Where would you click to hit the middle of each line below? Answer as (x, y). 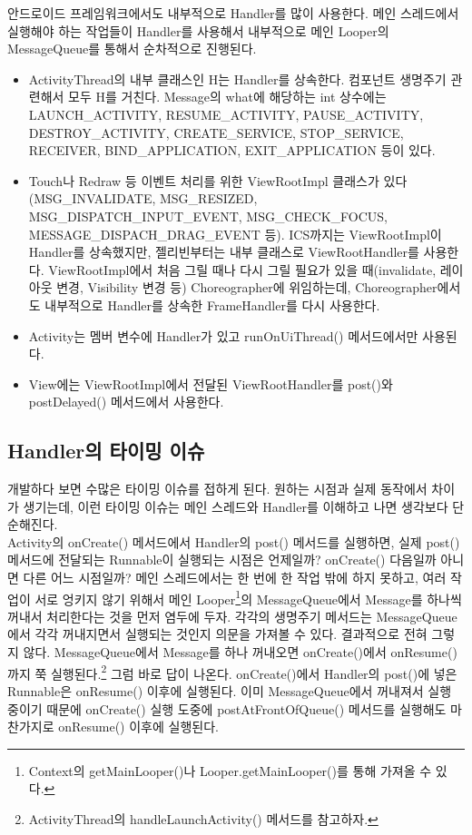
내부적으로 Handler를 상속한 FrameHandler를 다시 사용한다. (212, 305)
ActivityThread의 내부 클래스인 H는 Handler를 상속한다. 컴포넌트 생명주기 (237, 79)
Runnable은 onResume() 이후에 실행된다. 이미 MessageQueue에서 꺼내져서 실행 (230, 690)
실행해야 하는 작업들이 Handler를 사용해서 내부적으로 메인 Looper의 (198, 30)
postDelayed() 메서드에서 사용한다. (126, 402)
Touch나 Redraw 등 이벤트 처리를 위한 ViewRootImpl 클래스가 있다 (218, 180)
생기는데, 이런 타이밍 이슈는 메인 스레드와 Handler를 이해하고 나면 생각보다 (236, 506)
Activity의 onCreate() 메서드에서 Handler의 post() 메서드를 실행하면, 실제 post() (234, 541)
